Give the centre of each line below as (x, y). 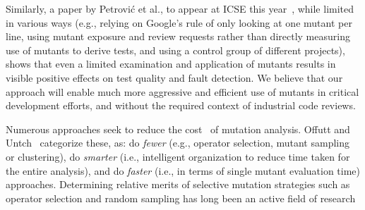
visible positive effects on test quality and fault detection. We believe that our (174, 77)
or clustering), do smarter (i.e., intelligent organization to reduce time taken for (178, 156)
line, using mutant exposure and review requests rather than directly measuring (178, 36)
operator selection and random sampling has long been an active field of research (181, 198)
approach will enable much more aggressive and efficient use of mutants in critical (182, 91)
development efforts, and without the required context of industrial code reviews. (181, 105)
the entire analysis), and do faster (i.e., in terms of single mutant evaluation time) (183, 170)
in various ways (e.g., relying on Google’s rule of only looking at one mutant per (179, 22)
